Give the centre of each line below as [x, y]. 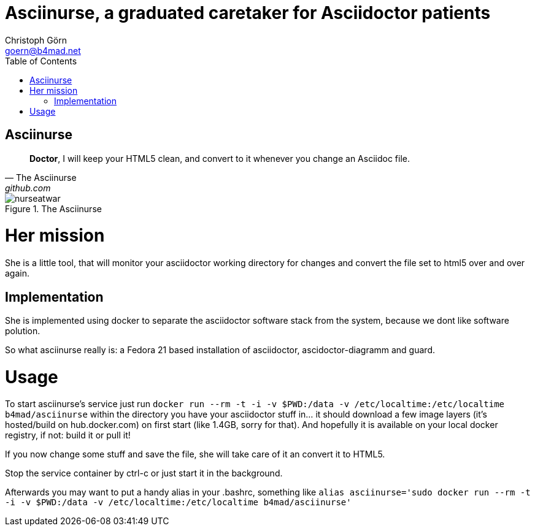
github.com [28, 188]
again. [17, 273]
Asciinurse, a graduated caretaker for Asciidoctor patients [248, 13]
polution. [23, 330]
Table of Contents [41, 61]
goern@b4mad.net [43, 50]
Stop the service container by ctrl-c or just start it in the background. [144, 473]
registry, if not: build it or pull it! [68, 435]
